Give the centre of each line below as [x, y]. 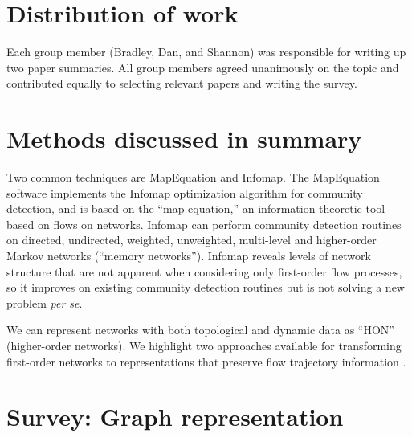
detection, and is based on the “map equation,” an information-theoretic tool [196, 208]
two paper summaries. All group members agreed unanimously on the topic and [203, 67]
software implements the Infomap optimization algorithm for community [185, 192]
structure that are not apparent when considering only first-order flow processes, [204, 271]
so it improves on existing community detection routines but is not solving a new [206, 287]
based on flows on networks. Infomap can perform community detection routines [204, 224]
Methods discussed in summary [184, 139]
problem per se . [45, 302]
